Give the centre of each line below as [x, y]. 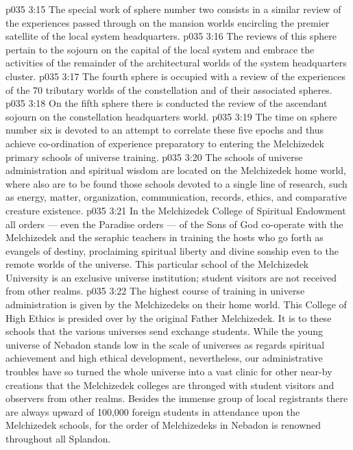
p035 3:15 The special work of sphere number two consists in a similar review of [173, 9]
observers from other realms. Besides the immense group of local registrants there [177, 398]
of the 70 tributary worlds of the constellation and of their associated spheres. [169, 89]
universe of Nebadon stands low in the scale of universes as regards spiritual [165, 344]
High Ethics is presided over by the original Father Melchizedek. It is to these [169, 317]
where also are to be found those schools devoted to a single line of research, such [176, 183]
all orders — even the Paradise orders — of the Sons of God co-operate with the [174, 224]
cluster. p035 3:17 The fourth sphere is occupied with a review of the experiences [175, 76]
